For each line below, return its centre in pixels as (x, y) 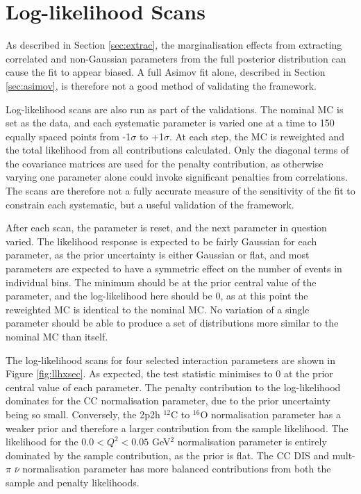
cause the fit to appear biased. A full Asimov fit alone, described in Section (166, 72)
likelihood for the (42, 442)
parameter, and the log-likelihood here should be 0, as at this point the (157, 296)
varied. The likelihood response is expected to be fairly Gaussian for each (161, 241)
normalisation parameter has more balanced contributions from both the (177, 469)
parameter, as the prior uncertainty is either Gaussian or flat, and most (158, 255)
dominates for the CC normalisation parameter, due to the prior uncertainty (168, 401)
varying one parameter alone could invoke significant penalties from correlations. (177, 177)
